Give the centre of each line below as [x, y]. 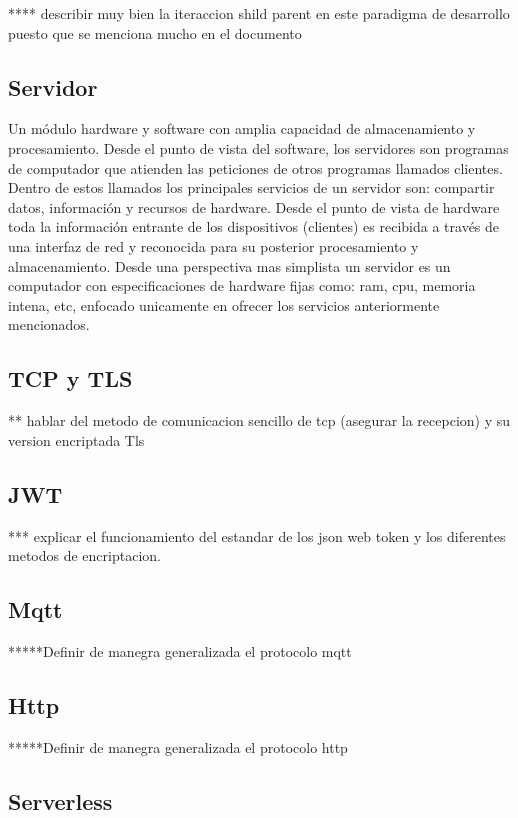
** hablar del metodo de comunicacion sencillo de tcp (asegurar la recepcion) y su [259, 420]
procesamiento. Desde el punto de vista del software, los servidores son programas [258, 147]
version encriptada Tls [76, 439]
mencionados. [49, 324]
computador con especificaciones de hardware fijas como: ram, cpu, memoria [242, 285]
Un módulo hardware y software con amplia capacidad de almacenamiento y [242, 128]
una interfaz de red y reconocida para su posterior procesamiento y [213, 245]
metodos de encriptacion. [84, 555]
